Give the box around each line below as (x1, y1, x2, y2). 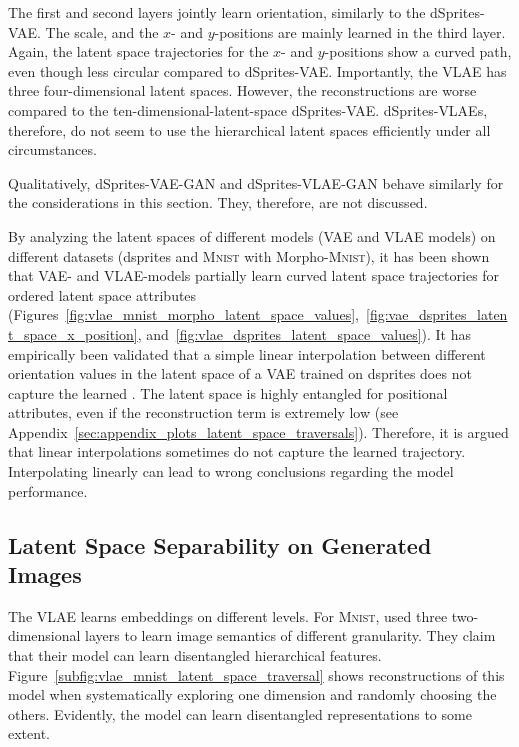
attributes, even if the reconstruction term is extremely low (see (8, 402, 399, 423)
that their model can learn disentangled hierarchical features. (8, 645, 382, 666)
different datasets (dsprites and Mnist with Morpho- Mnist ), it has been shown (8, 245, 490, 266)
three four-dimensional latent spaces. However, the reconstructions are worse (8, 80, 477, 101)
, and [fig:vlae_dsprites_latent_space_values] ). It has (137, 323, 472, 344)
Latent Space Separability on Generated (8, 529, 432, 560)
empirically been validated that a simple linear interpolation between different (8, 343, 486, 364)
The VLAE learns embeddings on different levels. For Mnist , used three (8, 605, 448, 626)
